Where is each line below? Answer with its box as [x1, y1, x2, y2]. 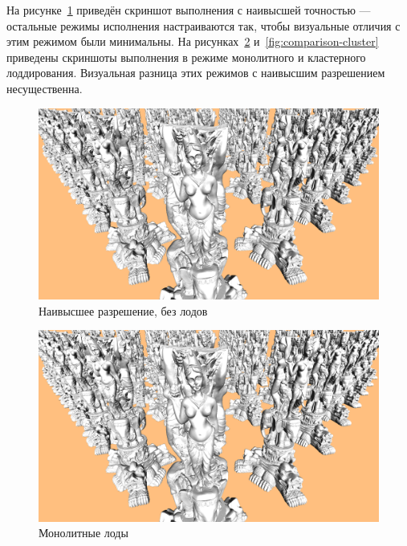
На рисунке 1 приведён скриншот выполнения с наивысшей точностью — [6, 2, 371, 18]
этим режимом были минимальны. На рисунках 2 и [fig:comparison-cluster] [6, 33, 379, 50]
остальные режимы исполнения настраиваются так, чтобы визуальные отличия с [6, 17, 401, 34]
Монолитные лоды [39, 524, 128, 541]
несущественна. [6, 79, 83, 96]
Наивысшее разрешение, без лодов [39, 302, 208, 319]
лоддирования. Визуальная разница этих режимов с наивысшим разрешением [6, 64, 385, 81]
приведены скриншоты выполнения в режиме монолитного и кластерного [6, 48, 366, 65]
